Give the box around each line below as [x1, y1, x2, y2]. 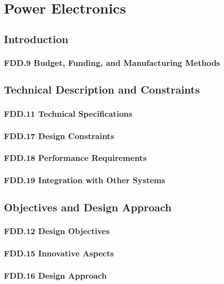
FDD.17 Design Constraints [4, 129, 114, 142]
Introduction [4, 31, 69, 46]
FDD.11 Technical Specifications [4, 107, 133, 119]
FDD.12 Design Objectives [4, 224, 110, 237]
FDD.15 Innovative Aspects [4, 247, 114, 259]
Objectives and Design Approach [4, 199, 172, 214]
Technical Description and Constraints [4, 82, 200, 97]
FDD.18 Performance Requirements [4, 152, 147, 164]
